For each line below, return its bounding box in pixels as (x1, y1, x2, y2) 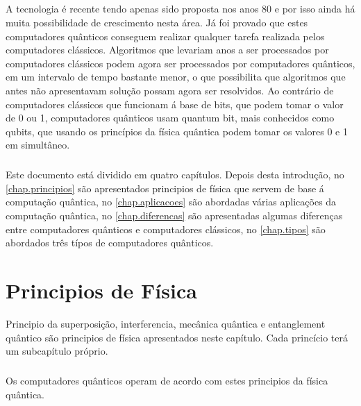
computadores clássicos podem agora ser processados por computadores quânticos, (6, 56, 355, 70)
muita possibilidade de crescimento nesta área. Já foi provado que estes (6, 15, 308, 29)
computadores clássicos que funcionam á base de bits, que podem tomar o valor (6, 96, 344, 111)
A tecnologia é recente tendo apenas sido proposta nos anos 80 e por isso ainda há (6, 1, 355, 16)
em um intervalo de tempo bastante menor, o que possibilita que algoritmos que (6, 69, 346, 84)
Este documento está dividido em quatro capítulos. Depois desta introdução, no (6, 167, 344, 182)
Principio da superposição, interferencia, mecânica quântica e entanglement (6, 316, 326, 330)
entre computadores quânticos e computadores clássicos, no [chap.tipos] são (6, 221, 326, 236)
